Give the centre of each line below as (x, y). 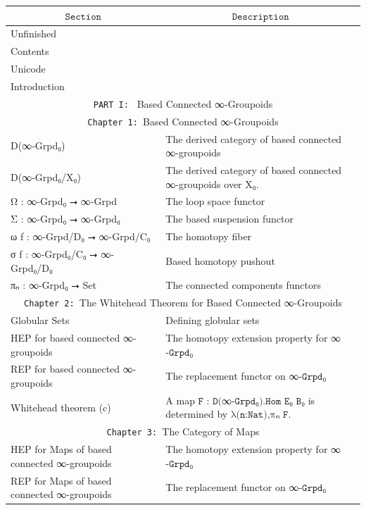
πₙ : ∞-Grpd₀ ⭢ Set (53, 285)
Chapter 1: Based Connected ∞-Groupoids (183, 121)
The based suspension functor (229, 219)
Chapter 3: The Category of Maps (183, 431)
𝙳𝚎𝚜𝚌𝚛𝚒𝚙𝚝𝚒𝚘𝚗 (260, 17)
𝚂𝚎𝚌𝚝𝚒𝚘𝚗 (83, 17)
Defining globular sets (213, 320)
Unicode (28, 69)
